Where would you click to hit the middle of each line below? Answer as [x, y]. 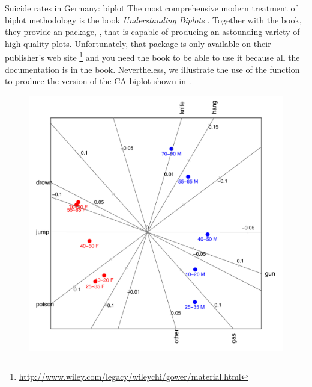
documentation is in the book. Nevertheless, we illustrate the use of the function [152, 69]
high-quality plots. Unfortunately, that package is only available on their [138, 43]
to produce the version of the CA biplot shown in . [98, 81]
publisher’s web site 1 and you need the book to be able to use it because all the [152, 57]
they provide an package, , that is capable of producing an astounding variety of [152, 32]
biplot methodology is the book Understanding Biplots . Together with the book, [153, 20]
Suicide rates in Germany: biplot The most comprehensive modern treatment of [151, 8]
